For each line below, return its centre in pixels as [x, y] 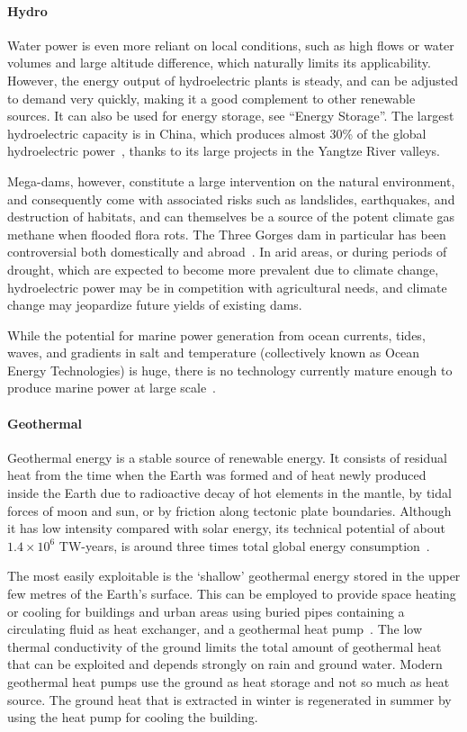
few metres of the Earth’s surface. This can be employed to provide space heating [232, 594]
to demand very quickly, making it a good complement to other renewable [211, 98]
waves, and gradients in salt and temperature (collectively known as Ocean [214, 352]
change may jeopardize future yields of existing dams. [155, 305]
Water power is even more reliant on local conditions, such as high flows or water [231, 45]
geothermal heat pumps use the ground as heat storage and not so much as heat [229, 682]
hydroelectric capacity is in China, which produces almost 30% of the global [217, 133]
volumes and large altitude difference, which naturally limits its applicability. [219, 63]
